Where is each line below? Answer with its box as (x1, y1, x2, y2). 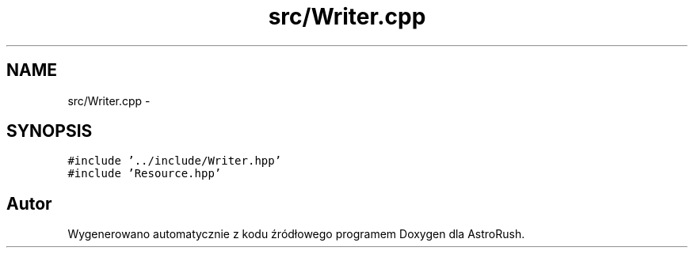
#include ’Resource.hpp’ (67, 167, 222, 180)
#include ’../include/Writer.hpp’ (67, 154, 282, 168)
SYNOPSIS (6, 121, 93, 142)
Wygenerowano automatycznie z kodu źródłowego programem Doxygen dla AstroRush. (67, 227, 525, 241)
